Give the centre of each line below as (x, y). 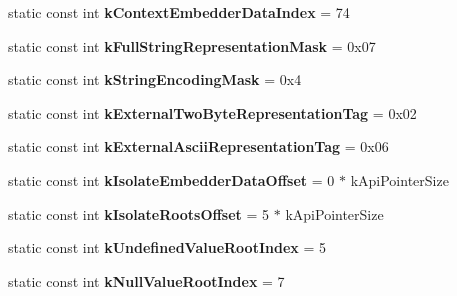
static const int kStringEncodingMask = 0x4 (155, 79)
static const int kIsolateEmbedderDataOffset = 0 (171, 179)
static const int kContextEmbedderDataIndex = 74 (179, 12)
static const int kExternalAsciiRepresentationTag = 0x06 (198, 146)
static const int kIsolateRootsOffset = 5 (139, 213)
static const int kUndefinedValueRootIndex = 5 (167, 247)
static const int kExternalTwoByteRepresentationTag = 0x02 (212, 112)
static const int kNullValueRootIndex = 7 (146, 280)
